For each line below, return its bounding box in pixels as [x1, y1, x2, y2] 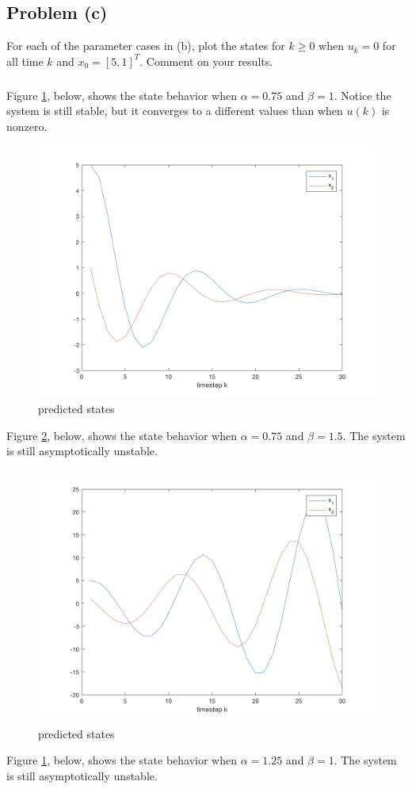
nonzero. [6, 117, 48, 134]
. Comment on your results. [139, 52, 273, 69]
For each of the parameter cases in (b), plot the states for [6, 37, 285, 54]
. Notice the [334, 86, 391, 103]
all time [6, 52, 44, 69]
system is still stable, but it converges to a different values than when [6, 102, 343, 119]
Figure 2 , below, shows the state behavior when [6, 427, 237, 443]
